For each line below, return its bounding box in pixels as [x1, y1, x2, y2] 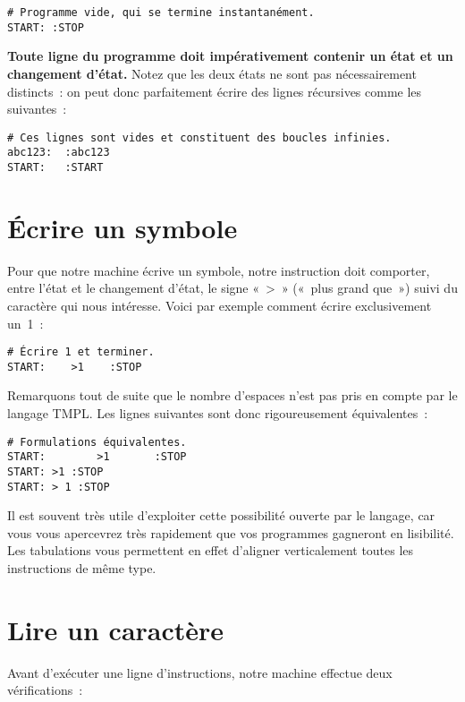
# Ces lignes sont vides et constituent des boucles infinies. [7, 131, 392, 144]
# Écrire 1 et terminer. [7, 346, 155, 359]
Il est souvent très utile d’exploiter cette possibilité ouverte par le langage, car [7, 506, 435, 525]
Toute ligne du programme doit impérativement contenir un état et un [7, 47, 453, 65]
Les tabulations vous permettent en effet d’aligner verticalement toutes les [7, 541, 414, 560]
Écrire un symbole [7, 209, 238, 245]
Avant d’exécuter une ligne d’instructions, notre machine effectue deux [7, 663, 393, 681]
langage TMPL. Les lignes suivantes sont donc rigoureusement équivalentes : [7, 404, 428, 423]
